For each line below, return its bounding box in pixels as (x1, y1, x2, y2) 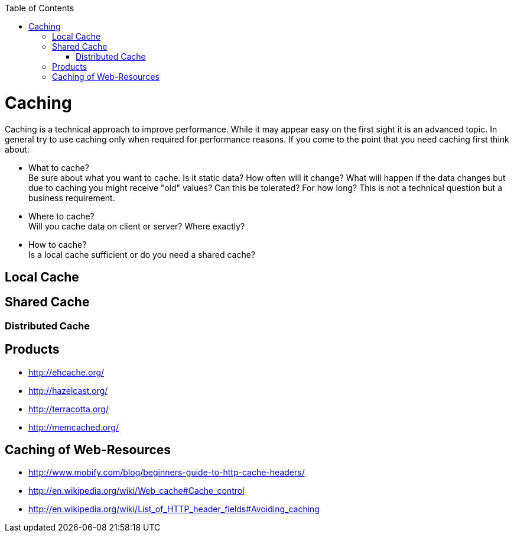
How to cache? (28, 239, 87, 250)
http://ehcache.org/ (28, 367, 105, 377)
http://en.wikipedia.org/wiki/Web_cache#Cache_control (28, 486, 245, 496)
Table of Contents (5, 3, 74, 13)
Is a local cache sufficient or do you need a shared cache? (28, 249, 256, 260)
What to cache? (28, 162, 89, 173)
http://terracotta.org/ (28, 403, 109, 414)
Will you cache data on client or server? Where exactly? (28, 221, 245, 231)
